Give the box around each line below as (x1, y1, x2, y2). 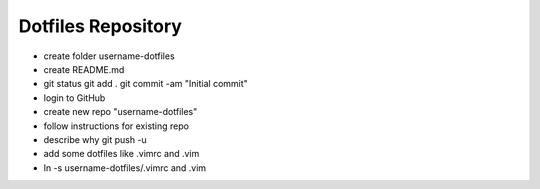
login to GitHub (43, 91, 106, 104)
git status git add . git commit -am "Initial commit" (43, 78, 249, 90)
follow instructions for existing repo (43, 120, 190, 132)
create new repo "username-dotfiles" (43, 106, 198, 118)
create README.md (43, 63, 125, 75)
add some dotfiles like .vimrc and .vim (43, 148, 200, 160)
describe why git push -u (43, 133, 147, 145)
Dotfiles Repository (18, 15, 182, 37)
